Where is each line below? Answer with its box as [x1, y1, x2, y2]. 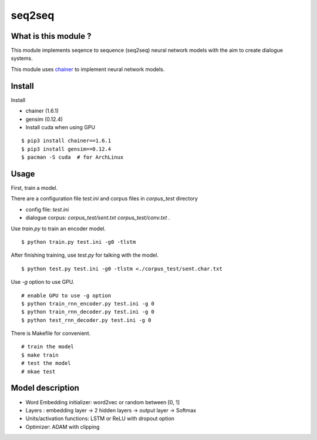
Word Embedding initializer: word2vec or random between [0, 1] [25, 398, 180, 405]
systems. [11, 55, 33, 62]
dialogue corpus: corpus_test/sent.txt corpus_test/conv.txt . [25, 214, 170, 221]
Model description [11, 383, 79, 393]
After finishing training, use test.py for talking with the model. [11, 251, 158, 258]
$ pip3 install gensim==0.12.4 [21, 146, 112, 152]
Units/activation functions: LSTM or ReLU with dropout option [25, 415, 175, 422]
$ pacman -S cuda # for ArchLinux [21, 154, 124, 161]
